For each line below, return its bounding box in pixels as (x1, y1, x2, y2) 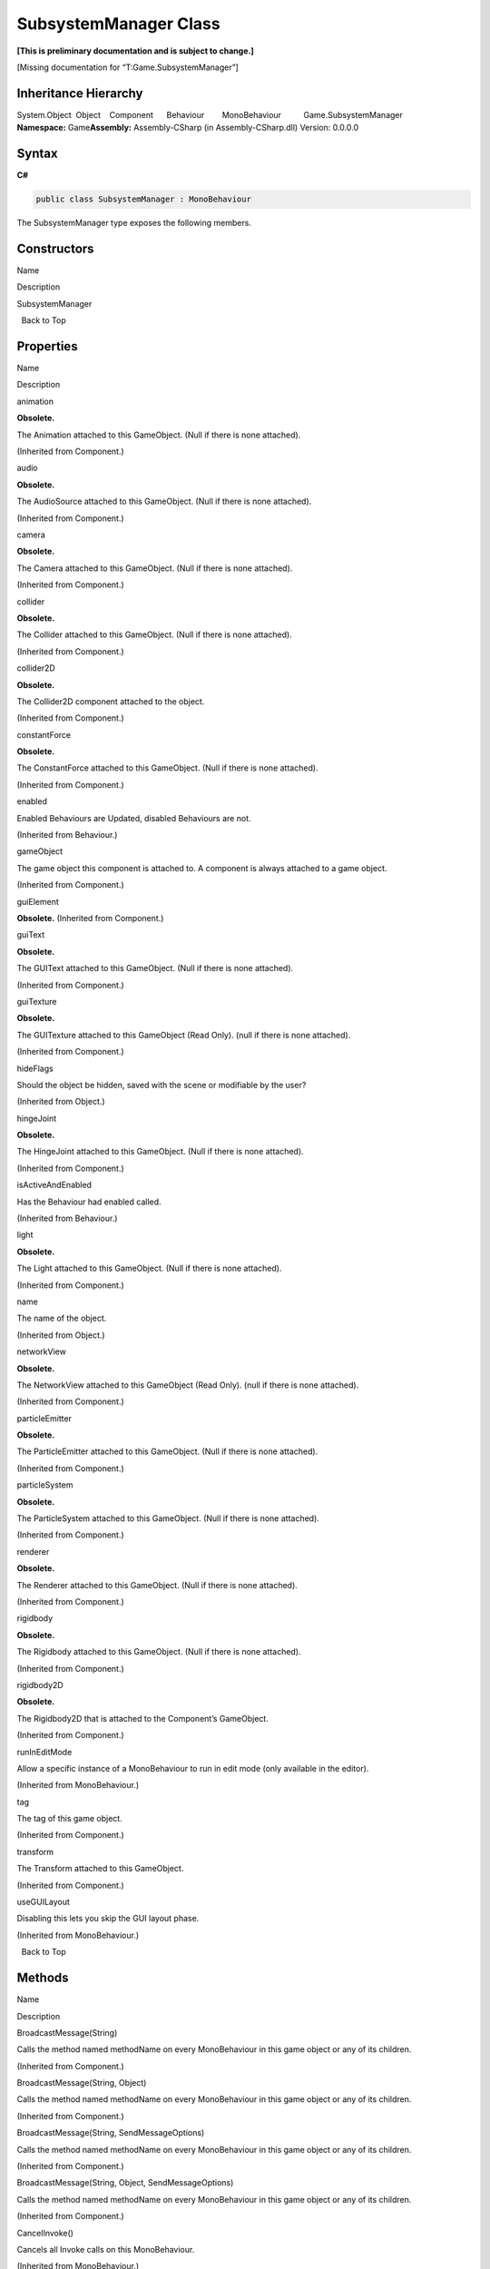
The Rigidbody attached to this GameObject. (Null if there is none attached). (16, 1646, 301, 1657)
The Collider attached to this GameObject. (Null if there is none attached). (16, 629, 292, 640)
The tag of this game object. (16, 1813, 122, 1824)
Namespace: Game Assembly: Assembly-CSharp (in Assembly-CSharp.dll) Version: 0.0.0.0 (16, 123, 358, 133)
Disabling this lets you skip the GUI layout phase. (16, 1913, 200, 1924)
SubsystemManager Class (16, 14, 221, 34)
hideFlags (16, 1063, 54, 1074)
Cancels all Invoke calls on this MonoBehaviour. (16, 2244, 195, 2254)
